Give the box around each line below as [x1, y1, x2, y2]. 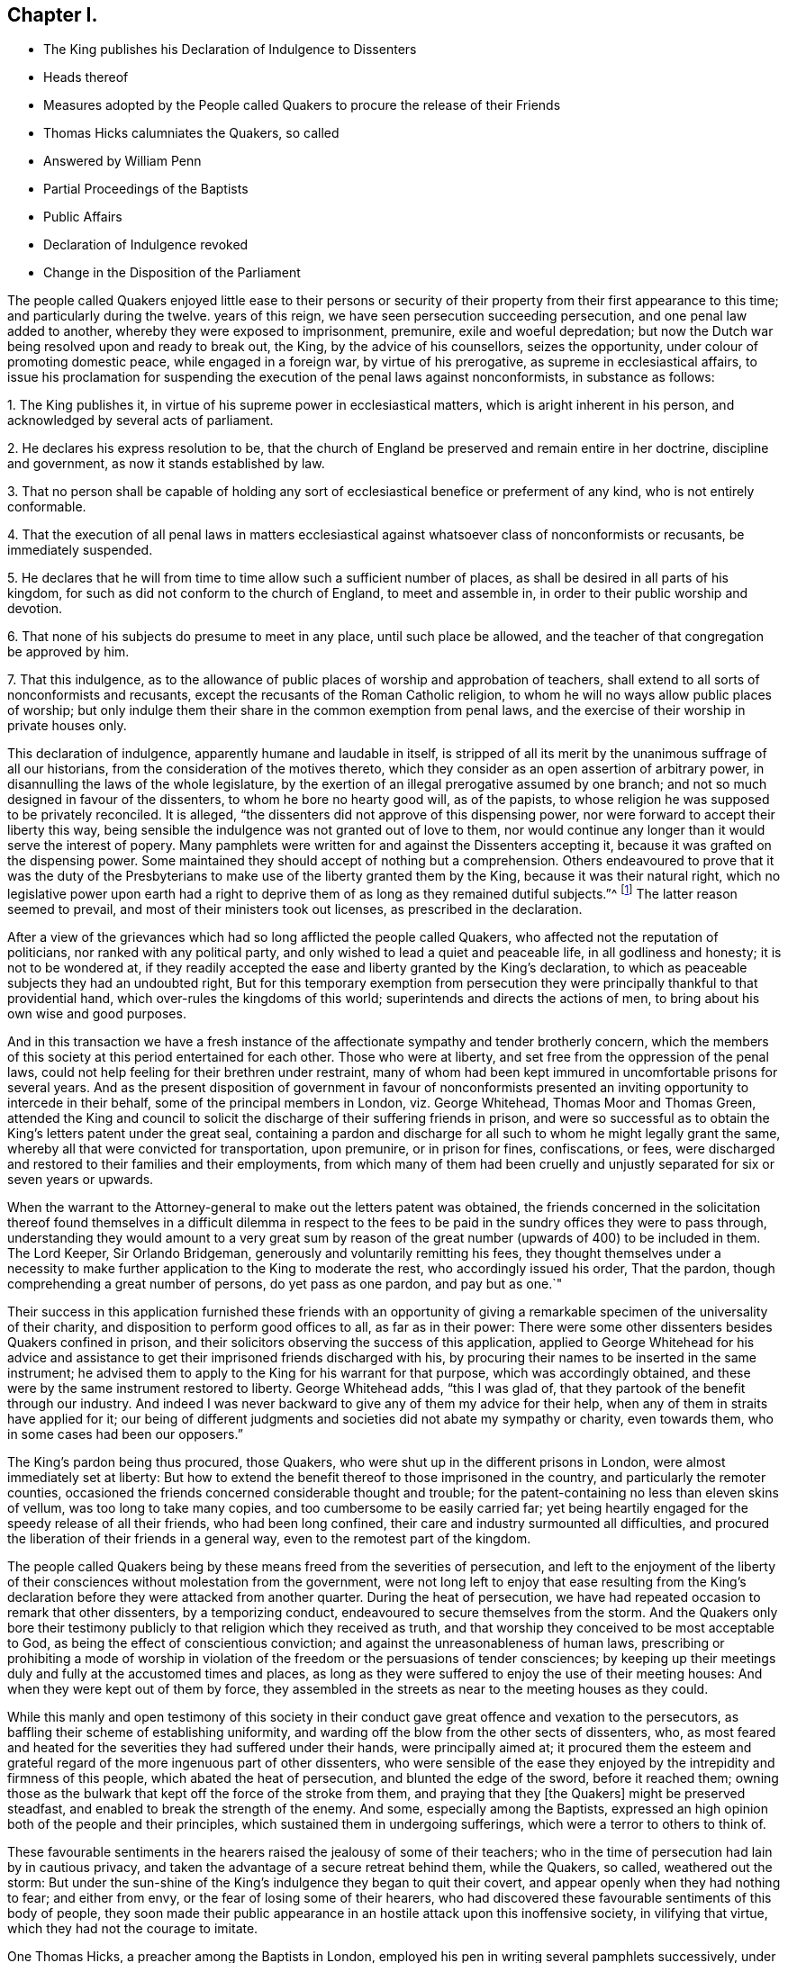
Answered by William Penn [43, 153, 202, 169]
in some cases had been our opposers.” [7, 1426, 243, 1443]
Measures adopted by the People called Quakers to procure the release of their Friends [43, 97, 561, 113]
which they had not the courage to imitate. [7, 1921, 258, 1937]
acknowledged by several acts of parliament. [7, 412, 274, 429]
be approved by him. [7, 644, 130, 660]
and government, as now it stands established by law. [7, 456, 325, 472]
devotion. [7, 601, 63, 617]
